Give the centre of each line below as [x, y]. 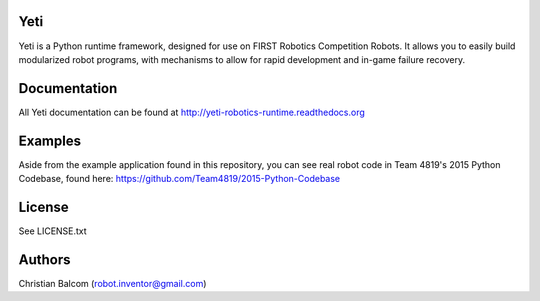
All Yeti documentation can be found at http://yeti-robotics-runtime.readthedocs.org [191, 112]
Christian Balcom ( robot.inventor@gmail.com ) [112, 283]
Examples [50, 140]
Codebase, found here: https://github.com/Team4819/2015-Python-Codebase [179, 179]
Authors [44, 259]
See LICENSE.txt [52, 231]
